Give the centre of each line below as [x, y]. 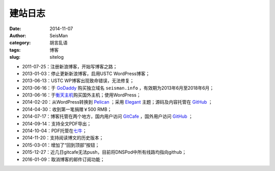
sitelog [57, 57]
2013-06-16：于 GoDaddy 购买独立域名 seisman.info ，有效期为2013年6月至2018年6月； [118, 88]
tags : [15, 50]
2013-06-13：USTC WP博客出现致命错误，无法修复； [78, 81]
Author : [18, 35]
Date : [15, 29]
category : [20, 43]
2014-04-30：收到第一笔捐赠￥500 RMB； [67, 109]
